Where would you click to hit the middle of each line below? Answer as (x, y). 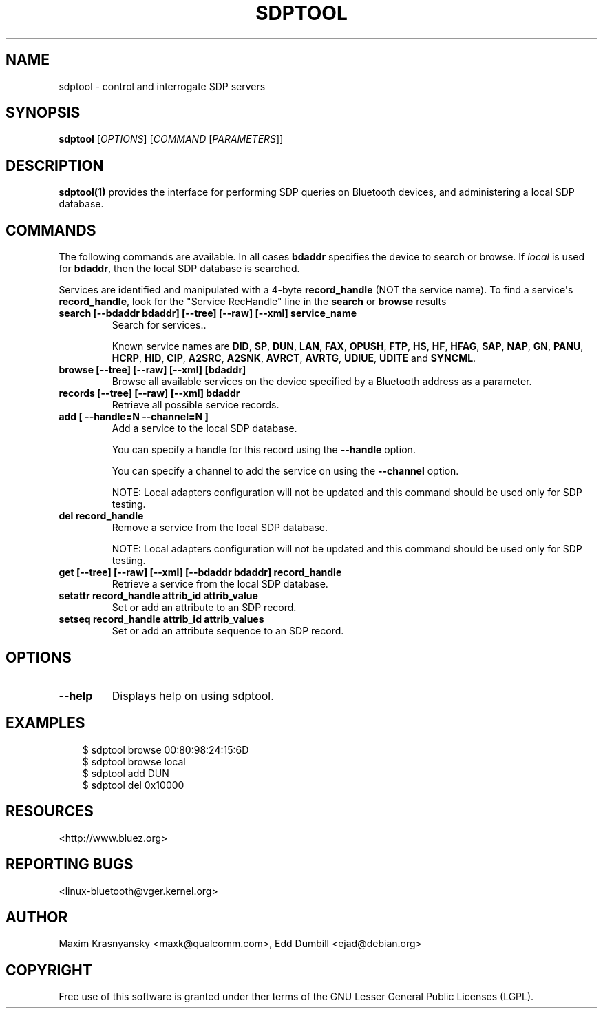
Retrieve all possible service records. (195, 405)
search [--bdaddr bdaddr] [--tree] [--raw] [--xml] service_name (208, 313)
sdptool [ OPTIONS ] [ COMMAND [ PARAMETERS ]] (171, 139)
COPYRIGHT (49, 970)
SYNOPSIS (43, 113)
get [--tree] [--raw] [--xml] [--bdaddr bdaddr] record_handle (200, 572)
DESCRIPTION (55, 165)
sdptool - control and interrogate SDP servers (162, 86)
